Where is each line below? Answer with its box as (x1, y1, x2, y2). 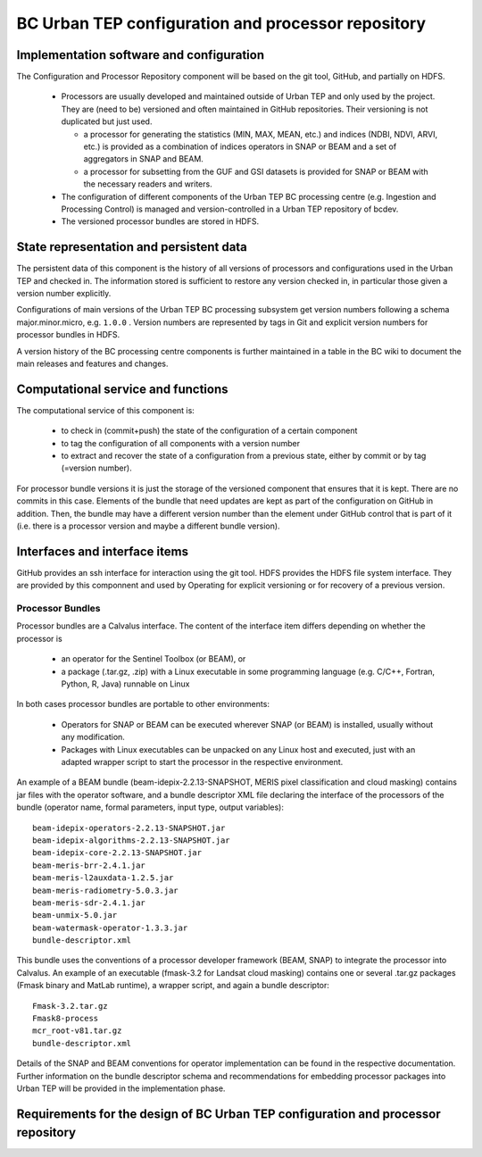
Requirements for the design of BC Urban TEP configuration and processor (16, 1106, 441, 1121)
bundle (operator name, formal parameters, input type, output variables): (16, 802, 285, 812)
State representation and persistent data (16, 239, 247, 254)
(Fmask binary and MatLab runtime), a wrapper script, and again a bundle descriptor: (16, 980, 330, 991)
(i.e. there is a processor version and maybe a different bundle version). (16, 520, 280, 531)
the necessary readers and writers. (83, 179, 213, 189)
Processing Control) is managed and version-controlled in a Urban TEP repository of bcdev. (61, 204, 399, 214)
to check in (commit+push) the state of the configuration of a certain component (61, 425, 358, 437)
